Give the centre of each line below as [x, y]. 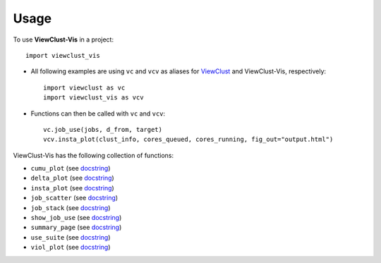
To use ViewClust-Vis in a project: [64, 39]
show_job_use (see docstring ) [76, 218]
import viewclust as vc [84, 87]
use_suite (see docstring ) [71, 237]
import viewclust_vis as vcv [93, 98]
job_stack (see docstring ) [71, 207]
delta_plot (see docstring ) [72, 178]
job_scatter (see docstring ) [74, 198]
